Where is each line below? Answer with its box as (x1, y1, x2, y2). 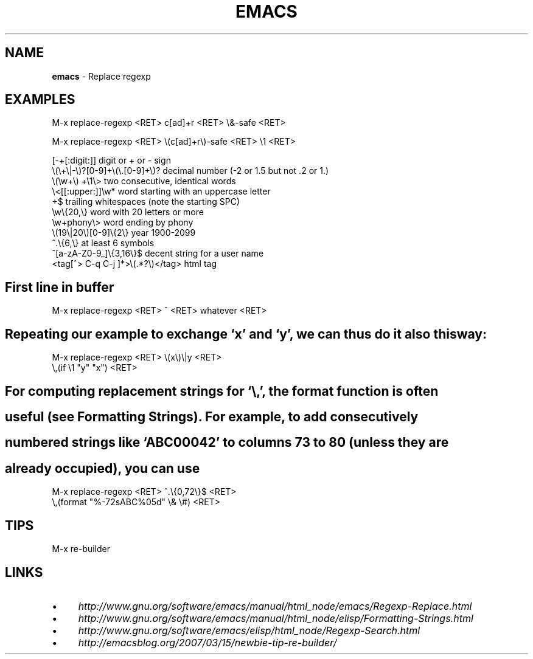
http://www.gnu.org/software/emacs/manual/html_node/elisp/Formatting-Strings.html (78, 612, 473, 624)
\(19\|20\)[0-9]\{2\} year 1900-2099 (52, 227, 196, 238)
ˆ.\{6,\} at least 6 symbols (52, 238, 155, 249)
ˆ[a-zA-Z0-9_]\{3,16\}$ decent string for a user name (52, 248, 264, 259)
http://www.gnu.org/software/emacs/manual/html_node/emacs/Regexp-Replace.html (78, 599, 472, 612)
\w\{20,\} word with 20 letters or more (52, 207, 204, 218)
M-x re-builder (52, 543, 111, 554)
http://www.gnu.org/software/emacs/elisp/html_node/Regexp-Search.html (78, 624, 420, 637)
